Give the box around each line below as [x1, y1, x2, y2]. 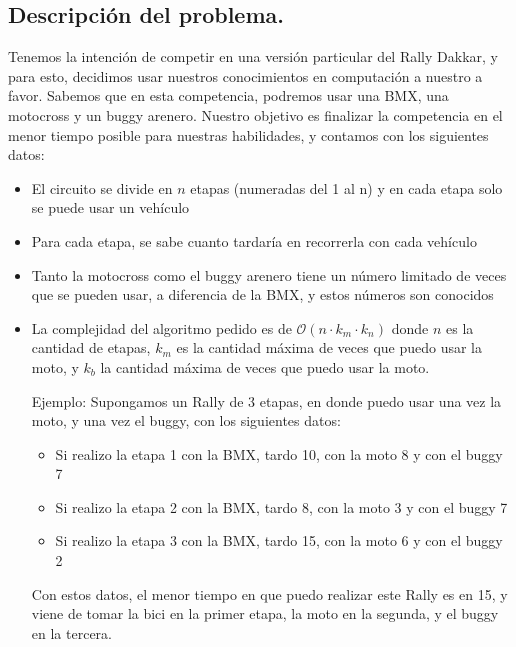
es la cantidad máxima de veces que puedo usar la [176, 337, 483, 358]
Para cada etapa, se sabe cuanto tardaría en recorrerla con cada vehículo [31, 230, 477, 251]
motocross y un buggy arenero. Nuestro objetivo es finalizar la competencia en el [8, 104, 503, 125]
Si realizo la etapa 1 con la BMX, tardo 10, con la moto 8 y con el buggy [55, 443, 503, 464]
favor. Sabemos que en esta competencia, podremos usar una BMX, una [8, 85, 449, 106]
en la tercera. [31, 622, 112, 643]
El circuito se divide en [31, 177, 173, 198]
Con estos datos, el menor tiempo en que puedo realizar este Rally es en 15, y [31, 583, 508, 604]
